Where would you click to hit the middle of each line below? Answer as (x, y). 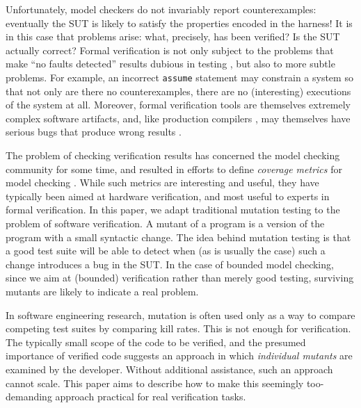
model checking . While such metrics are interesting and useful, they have (162, 182)
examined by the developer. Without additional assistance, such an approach (169, 369)
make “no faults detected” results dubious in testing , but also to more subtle (170, 64)
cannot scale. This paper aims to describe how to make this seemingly (155, 383)
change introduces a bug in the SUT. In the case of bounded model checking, (170, 264)
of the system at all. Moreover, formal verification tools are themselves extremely (178, 105)
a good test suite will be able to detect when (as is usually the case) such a (166, 251)
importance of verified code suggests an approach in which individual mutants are (179, 356)
